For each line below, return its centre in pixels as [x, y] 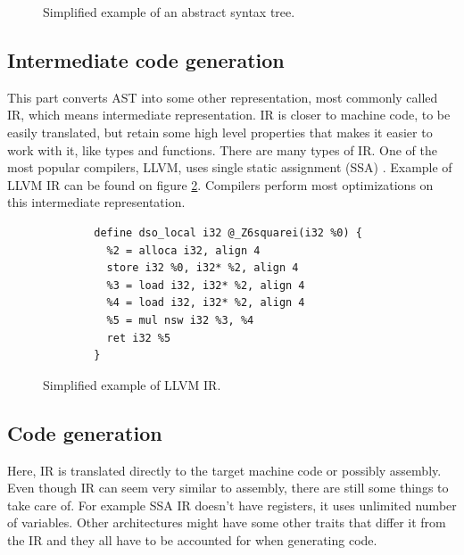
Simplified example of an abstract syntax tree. [169, 12]
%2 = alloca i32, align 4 [183, 250]
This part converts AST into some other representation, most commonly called [223, 97]
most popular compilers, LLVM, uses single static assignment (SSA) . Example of [230, 167]
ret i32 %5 [139, 338]
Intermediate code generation [146, 59]
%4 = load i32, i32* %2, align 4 [206, 303]
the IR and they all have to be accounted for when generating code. [192, 539]
